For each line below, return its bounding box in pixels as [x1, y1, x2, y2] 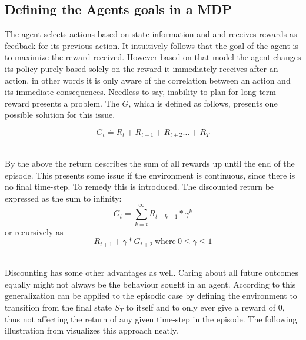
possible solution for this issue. [5, 108, 115, 121]
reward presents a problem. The [5, 97, 119, 109]
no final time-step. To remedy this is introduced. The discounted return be [5, 180, 274, 193]
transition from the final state [5, 301, 112, 313]
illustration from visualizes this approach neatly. [5, 324, 178, 336]
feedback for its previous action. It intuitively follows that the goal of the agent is [5, 39, 298, 51]
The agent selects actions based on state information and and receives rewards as [5, 28, 297, 40]
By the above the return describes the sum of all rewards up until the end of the [5, 157, 295, 169]
